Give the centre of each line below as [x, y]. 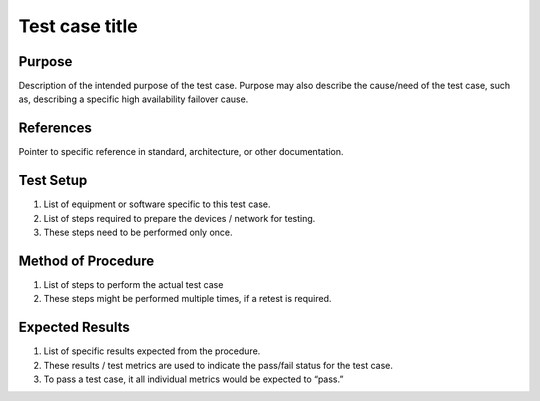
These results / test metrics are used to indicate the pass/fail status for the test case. [218, 365]
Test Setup [53, 180]
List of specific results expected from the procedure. [152, 351]
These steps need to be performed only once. [138, 232]
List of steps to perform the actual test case [133, 284]
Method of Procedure [86, 260]
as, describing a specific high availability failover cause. [133, 99]
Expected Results [74, 327]
